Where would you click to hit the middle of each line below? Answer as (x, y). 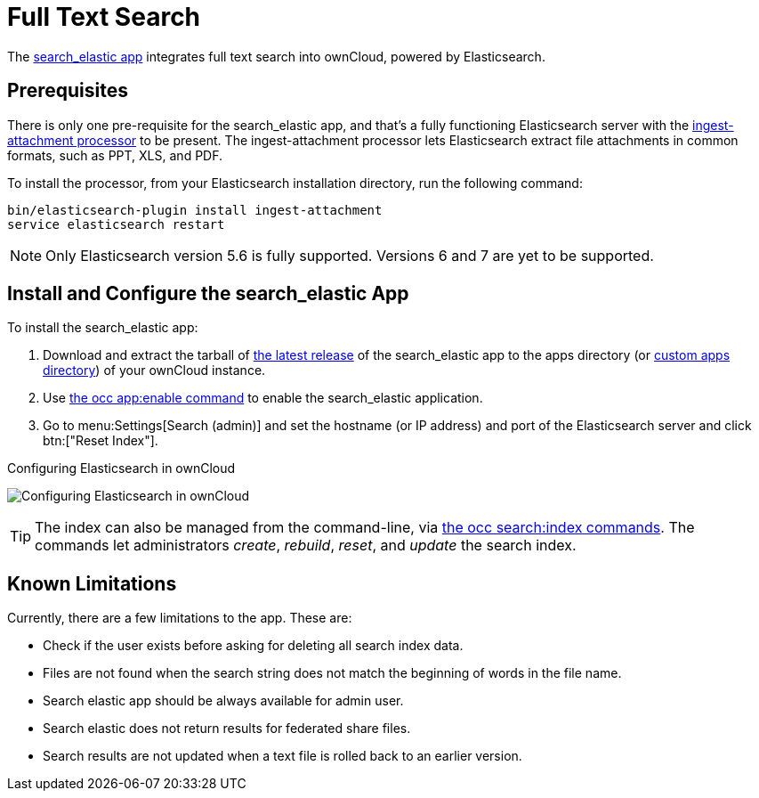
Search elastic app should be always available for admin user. (223, 701)
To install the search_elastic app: (103, 328)
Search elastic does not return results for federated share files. (227, 729)
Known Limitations (92, 583)
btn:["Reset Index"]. (101, 441)
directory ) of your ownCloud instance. (154, 370)
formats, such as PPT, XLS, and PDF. (115, 155)
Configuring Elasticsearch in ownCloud (121, 468)
